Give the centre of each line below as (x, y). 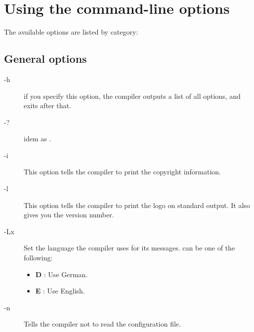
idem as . (38, 139)
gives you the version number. (69, 215)
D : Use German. (62, 274)
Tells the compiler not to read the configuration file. (102, 324)
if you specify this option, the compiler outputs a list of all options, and (132, 96)
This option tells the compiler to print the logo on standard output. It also (137, 205)
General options (45, 59)
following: (38, 258)
